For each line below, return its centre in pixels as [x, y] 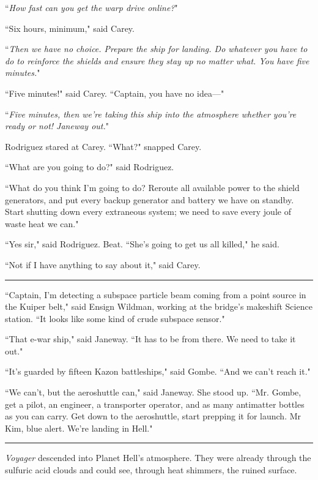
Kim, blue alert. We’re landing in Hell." [79, 428]
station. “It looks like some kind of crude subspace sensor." [115, 318]
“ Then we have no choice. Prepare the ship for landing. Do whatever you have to [156, 49]
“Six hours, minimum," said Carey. [70, 28]
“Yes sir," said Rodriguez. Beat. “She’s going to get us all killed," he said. [142, 244]
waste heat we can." [42, 223]
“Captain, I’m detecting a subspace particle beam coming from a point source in [156, 294]
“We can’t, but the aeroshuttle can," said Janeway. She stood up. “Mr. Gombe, [153, 392]
